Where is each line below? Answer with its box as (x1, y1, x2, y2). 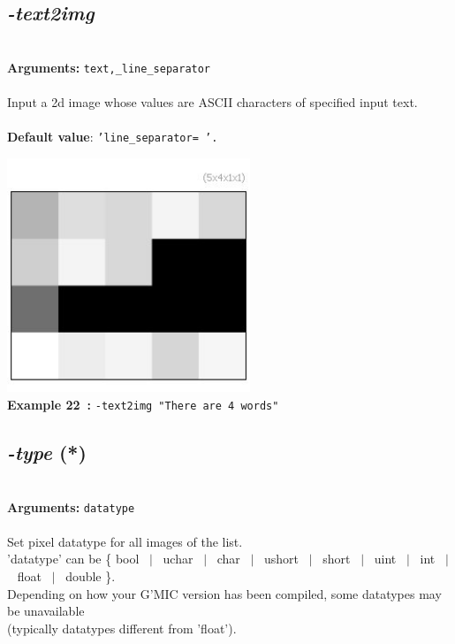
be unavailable (7, 602, 85, 620)
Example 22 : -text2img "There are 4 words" (7, 395, 279, 414)
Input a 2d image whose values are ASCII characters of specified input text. (7, 93, 418, 111)
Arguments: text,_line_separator (7, 57, 211, 76)
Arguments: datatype (7, 497, 135, 516)
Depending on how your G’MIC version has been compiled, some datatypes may (7, 584, 442, 602)
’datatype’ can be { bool (7, 549, 140, 568)
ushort (264, 549, 300, 568)
